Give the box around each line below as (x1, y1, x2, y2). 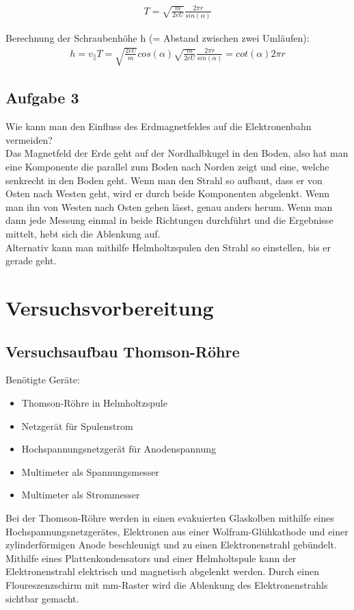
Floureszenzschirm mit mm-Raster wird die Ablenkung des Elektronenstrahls (5, 577, 328, 592)
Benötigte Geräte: (5, 372, 80, 387)
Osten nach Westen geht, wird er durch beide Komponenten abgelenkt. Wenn (5, 186, 329, 201)
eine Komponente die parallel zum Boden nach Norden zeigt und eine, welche (5, 160, 329, 174)
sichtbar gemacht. (5, 591, 79, 605)
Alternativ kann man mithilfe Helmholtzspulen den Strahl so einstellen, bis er (5, 240, 331, 254)
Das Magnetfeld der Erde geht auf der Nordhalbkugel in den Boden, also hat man (5, 146, 349, 160)
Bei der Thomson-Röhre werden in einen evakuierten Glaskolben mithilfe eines (5, 510, 334, 524)
